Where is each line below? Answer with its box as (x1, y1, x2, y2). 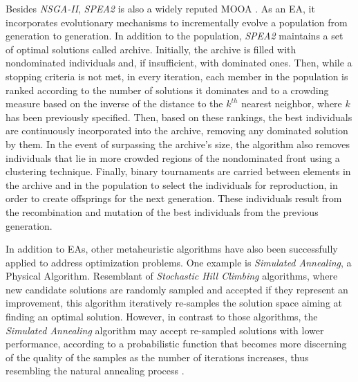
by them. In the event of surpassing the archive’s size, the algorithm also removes (6, 136, 350, 151)
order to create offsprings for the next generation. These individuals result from (6, 191, 342, 206)
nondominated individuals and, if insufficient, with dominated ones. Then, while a (6, 55, 352, 70)
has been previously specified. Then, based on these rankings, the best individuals (6, 109, 352, 124)
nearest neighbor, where (241, 96, 342, 111)
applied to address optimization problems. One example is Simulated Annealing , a (6, 255, 352, 269)
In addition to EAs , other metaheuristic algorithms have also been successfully (6, 242, 338, 256)
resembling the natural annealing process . (6, 363, 185, 378)
